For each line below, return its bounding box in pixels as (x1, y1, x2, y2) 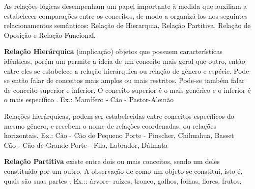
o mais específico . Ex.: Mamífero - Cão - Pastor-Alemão (4, 94, 174, 105)
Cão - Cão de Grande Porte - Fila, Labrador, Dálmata (4, 139, 168, 150)
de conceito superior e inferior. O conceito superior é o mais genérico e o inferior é (4, 84, 251, 95)
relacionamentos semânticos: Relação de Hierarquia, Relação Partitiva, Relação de (4, 20, 251, 30)
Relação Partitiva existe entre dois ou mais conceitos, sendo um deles (4, 156, 220, 166)
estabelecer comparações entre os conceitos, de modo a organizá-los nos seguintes (4, 10, 248, 21)
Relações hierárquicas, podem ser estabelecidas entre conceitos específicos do (4, 110, 234, 121)
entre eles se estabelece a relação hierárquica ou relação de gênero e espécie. (4, 65, 232, 76)
